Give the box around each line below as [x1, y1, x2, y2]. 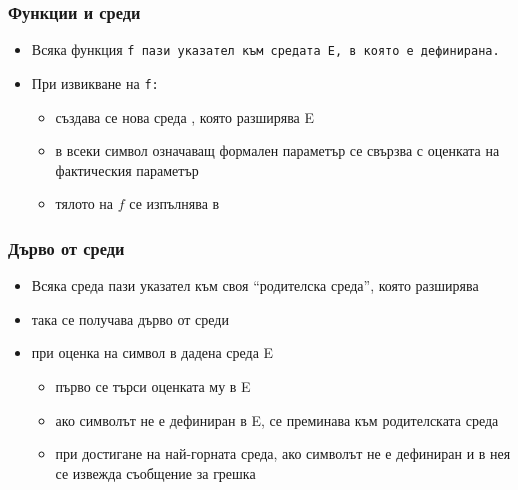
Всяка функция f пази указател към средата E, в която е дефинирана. [31, 39, 500, 60]
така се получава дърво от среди [31, 308, 229, 329]
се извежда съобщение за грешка [55, 462, 256, 483]
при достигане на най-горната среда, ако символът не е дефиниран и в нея [55, 443, 511, 464]
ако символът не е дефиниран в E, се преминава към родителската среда [55, 409, 499, 430]
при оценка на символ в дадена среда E [31, 342, 274, 363]
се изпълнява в [129, 193, 220, 214]
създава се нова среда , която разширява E [55, 106, 314, 127]
